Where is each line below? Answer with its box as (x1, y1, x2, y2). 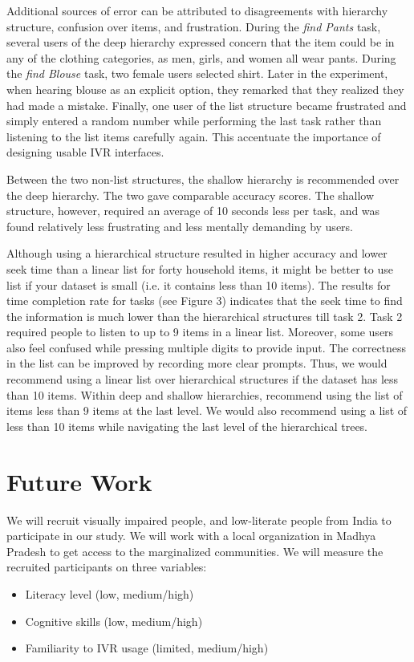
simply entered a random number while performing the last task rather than (6, 112, 382, 129)
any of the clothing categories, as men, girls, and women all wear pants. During (6, 49, 396, 66)
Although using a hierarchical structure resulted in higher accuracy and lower (6, 245, 388, 262)
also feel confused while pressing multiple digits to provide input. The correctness (6, 339, 407, 355)
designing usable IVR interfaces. (6, 144, 164, 160)
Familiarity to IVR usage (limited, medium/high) (25, 640, 269, 656)
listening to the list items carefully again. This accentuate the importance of (6, 128, 381, 144)
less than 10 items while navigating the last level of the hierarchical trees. (6, 417, 368, 434)
